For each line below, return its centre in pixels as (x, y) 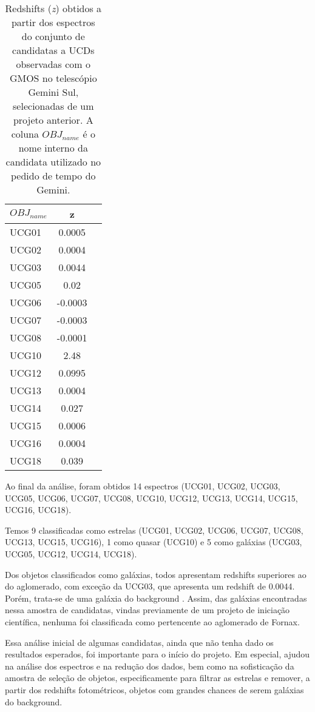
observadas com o (53, 64)
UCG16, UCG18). (38, 510)
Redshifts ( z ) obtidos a (53, 8)
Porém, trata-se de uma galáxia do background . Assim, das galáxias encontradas (156, 598)
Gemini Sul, (53, 92)
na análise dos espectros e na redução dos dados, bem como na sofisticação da (150, 666)
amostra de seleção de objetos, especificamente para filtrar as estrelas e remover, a (157, 678)
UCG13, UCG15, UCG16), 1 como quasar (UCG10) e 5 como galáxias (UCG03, (154, 542)
